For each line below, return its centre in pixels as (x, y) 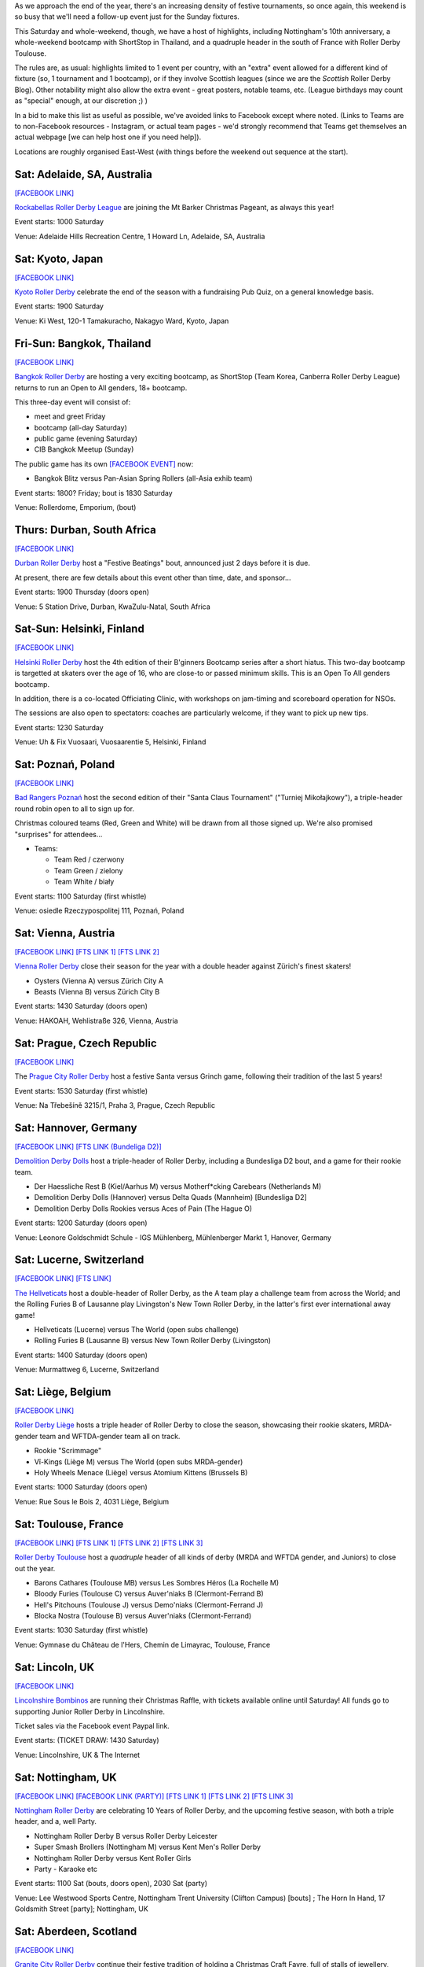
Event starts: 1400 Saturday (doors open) (81, 1355)
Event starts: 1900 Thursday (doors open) (82, 592)
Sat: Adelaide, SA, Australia (83, 174)
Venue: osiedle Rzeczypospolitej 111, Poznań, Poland (99, 910)
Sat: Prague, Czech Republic (86, 1043)
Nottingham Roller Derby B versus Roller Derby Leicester (126, 1836)
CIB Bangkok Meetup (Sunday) (84, 449)
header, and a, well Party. (56, 1821)
